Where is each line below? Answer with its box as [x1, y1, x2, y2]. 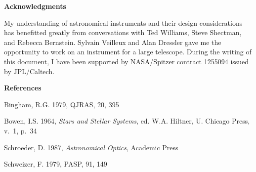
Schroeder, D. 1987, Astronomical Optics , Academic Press [4, 142, 178, 152]
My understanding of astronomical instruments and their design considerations [4, 17, 243, 28]
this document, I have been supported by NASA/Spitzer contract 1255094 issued [4, 56, 249, 66]
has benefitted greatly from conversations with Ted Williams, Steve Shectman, [4, 27, 242, 38]
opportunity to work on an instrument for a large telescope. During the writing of [4, 46, 252, 57]
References [4, 83, 42, 93]
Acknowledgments [4, 1, 66, 11]
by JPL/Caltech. [4, 66, 55, 76]
